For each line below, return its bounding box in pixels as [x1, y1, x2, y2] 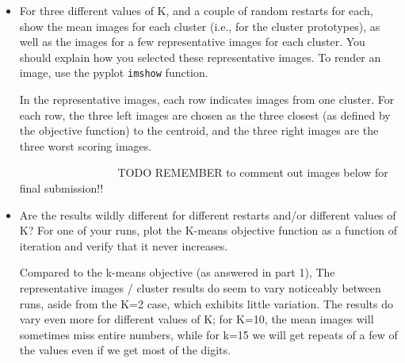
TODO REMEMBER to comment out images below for [117, 164, 388, 181]
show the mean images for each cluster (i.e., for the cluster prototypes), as [19, 17, 380, 34]
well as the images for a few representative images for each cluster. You [19, 33, 365, 50]
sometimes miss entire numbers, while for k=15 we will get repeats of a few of [19, 326, 398, 342]
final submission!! [19, 180, 104, 196]
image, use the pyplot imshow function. [19, 64, 208, 81]
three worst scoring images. [19, 137, 152, 154]
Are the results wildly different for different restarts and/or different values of [19, 206, 396, 223]
